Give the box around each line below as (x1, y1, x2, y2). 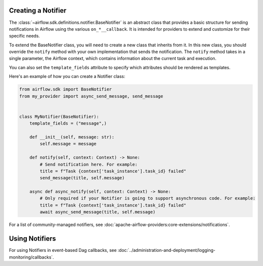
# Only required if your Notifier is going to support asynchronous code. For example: (39, 195, 256, 201)
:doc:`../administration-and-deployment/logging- (117, 247, 216, 253)
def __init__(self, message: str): (29, 134, 114, 140)
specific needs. (9, 33, 40, 39)
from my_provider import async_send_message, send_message (19, 93, 163, 99)
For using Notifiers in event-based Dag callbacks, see (9, 247, 117, 253)
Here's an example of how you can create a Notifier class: (9, 74, 126, 79)
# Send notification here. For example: (39, 161, 138, 167)
